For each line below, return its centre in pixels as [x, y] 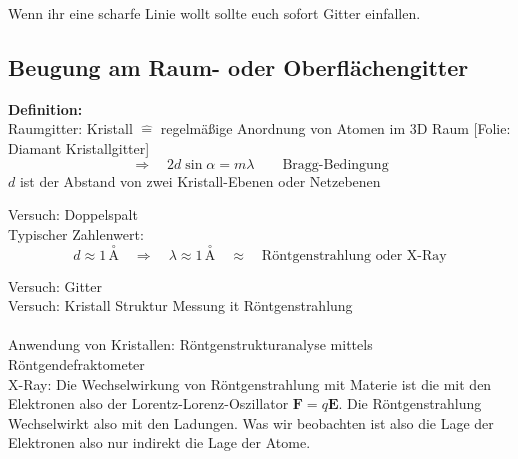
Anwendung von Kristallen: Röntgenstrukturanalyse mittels [190, 344]
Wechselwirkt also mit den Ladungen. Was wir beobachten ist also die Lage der [251, 422]
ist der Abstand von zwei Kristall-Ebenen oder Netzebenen [200, 180]
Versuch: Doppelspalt [73, 214]
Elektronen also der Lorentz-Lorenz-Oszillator [148, 403]
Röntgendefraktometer [76, 363]
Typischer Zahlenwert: [76, 233]
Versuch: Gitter [55, 285]
